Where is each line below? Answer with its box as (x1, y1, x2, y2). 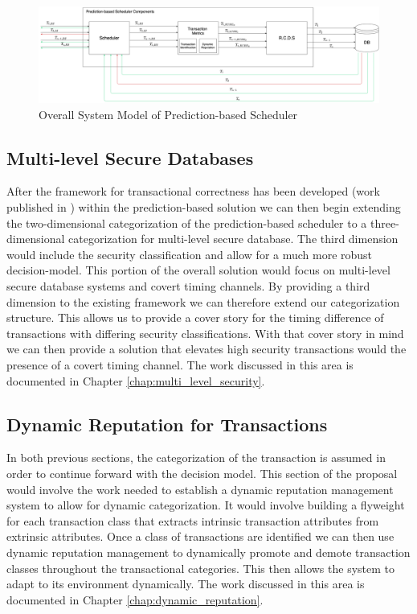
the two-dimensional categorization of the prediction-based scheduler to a (6, 214, 367, 231)
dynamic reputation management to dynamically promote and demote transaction (6, 543, 411, 560)
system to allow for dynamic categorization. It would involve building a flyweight (6, 497, 405, 513)
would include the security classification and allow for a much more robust (6, 245, 373, 262)
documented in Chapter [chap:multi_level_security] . (6, 372, 265, 389)
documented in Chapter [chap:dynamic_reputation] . (6, 591, 264, 608)
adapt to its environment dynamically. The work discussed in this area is (6, 575, 365, 592)
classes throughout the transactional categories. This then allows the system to (6, 559, 395, 576)
